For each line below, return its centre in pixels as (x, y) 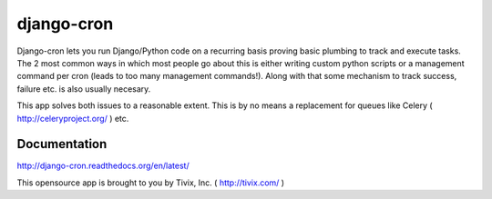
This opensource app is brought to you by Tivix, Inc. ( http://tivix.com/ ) (151, 183)
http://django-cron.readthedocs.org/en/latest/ (103, 166)
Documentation (62, 144)
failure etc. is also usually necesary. (84, 89)
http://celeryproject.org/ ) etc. (73, 118)
